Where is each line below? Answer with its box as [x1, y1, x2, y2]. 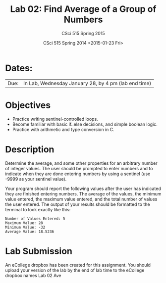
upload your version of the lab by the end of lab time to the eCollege [5, 267, 145, 273]
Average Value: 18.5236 [5, 229, 55, 234]
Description [5, 143, 55, 155]
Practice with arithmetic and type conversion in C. [12, 126, 115, 132]
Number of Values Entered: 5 [5, 216, 65, 221]
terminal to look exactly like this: [5, 206, 71, 212]
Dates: [5, 62, 33, 74]
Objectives [5, 99, 51, 111]
